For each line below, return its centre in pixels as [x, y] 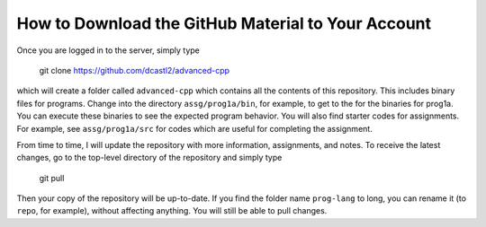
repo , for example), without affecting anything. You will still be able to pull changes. [172, 211]
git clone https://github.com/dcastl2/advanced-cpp [134, 70]
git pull [52, 178]
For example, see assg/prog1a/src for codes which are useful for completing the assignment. [194, 128]
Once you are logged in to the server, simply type [108, 50]
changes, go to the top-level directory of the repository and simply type [149, 158]
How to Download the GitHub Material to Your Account [224, 23]
